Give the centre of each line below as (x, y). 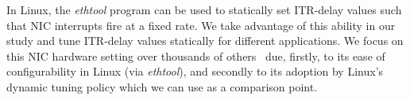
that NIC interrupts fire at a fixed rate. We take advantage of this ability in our (201, 25)
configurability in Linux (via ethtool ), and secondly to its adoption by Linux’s (195, 71)
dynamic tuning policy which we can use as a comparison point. (162, 86)
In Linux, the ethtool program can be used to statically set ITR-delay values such (204, 9)
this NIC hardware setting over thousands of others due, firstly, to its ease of (196, 56)
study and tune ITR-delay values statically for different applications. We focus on (205, 41)
